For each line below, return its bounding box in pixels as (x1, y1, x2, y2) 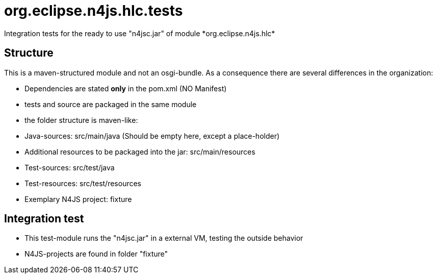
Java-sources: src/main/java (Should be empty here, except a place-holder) (24, 131, 280, 140)
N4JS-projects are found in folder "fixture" (24, 249, 168, 259)
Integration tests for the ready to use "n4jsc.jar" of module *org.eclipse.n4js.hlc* (4, 29, 275, 38)
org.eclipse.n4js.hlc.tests (4, 2, 183, 19)
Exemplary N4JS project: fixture (24, 194, 132, 204)
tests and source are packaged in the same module (24, 99, 197, 109)
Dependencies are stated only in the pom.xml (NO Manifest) (24, 84, 227, 93)
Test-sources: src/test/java (24, 163, 115, 172)
